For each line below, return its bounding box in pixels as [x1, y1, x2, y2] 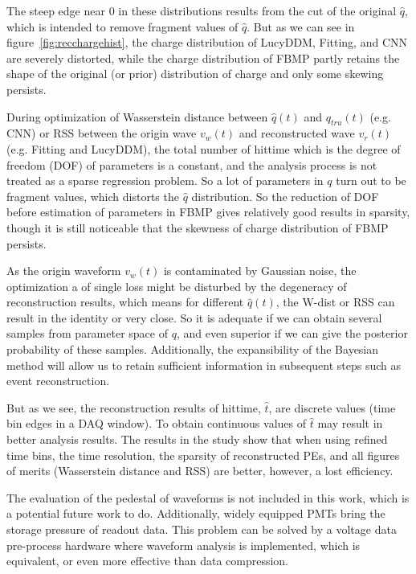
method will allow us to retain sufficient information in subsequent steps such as [6, 356, 402, 373]
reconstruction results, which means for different [6, 293, 244, 310]
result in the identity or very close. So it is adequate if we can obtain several [6, 309, 382, 326]
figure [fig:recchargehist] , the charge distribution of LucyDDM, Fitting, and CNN [6, 34, 407, 51]
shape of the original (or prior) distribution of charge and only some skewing [6, 65, 384, 82]
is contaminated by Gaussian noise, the [163, 262, 357, 279]
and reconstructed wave [239, 125, 355, 141]
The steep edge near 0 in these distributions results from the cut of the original [6, 2, 397, 18]
